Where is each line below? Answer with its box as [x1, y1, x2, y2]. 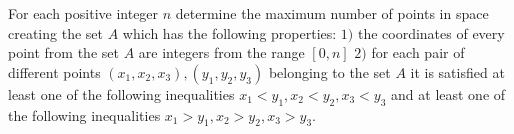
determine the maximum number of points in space [175, 3, 489, 23]
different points [8, 61, 101, 82]
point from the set [8, 42, 119, 63]
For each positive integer [8, 3, 159, 23]
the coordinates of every [357, 22, 505, 43]
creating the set [8, 22, 103, 43]
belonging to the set [268, 61, 391, 82]
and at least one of [391, 83, 506, 104]
